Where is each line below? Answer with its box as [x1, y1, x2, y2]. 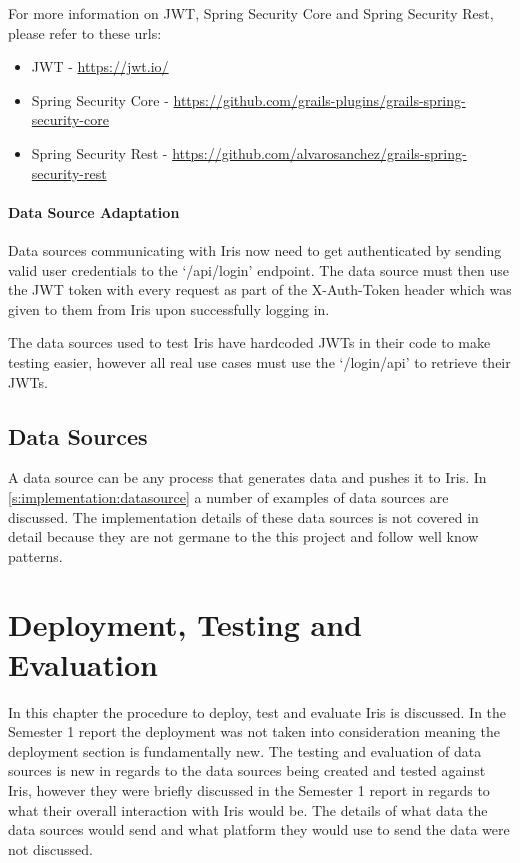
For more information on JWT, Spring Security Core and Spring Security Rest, [8, 3, 494, 23]
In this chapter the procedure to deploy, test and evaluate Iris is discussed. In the [8, 701, 507, 722]
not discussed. [8, 838, 94, 859]
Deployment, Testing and [8, 604, 363, 645]
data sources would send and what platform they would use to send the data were [8, 819, 510, 840]
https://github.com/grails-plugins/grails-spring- [173, 89, 466, 110]
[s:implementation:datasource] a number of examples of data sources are [8, 486, 449, 507]
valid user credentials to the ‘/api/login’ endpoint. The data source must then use [8, 259, 510, 280]
